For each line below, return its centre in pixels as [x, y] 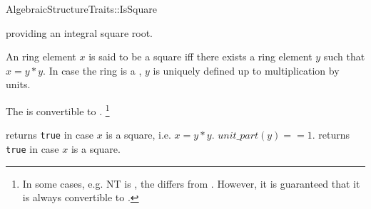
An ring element [41, 57]
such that [344, 57]
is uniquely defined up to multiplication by [246, 70]
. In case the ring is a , [92, 70]
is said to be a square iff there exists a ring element [200, 57]
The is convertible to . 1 [58, 109]
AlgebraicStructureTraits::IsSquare [81, 9]
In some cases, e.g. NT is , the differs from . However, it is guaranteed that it [191, 183]
